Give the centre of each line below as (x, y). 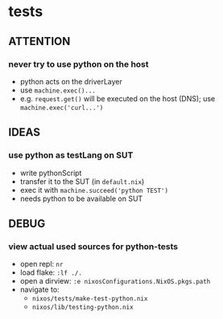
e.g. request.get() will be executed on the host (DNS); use (118, 98)
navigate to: (39, 290)
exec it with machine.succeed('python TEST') (94, 190)
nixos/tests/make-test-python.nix (90, 299)
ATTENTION (39, 41)
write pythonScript (51, 173)
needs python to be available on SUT (81, 198)
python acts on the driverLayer (71, 81)
